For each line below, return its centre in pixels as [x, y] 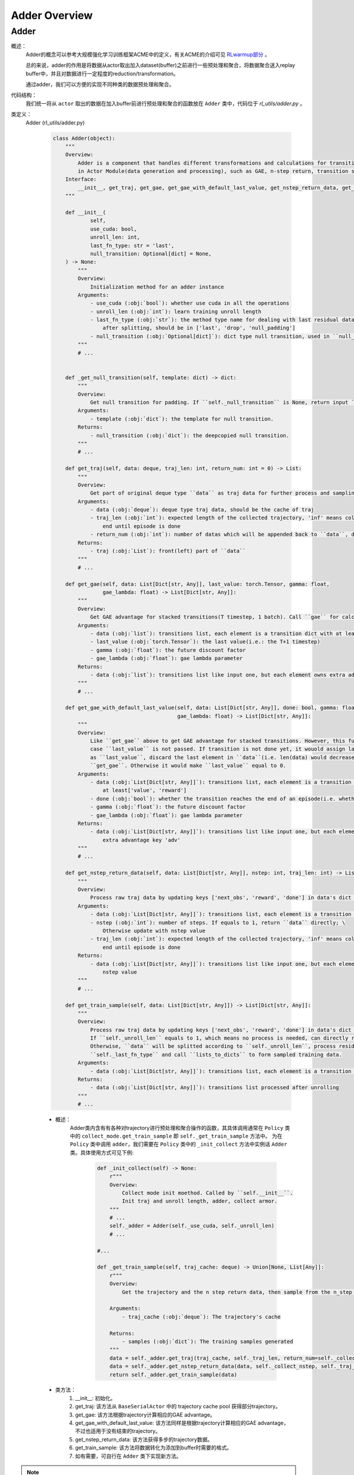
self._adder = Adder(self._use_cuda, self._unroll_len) [192, 1226]
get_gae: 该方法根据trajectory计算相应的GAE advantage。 [145, 1415]
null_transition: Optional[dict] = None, [151, 253]
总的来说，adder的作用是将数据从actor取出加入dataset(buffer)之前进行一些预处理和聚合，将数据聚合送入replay [160, 65]
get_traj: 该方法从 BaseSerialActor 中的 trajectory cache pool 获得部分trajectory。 [178, 1407]
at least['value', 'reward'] [145, 790]
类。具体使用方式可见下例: [102, 1152]
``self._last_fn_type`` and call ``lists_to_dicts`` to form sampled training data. [216, 1054]
